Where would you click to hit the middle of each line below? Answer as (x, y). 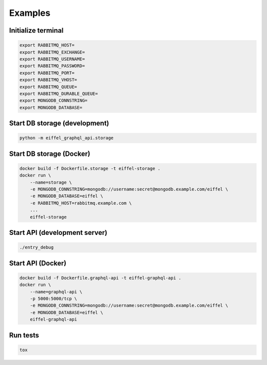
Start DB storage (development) (59, 123)
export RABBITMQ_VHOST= (48, 80)
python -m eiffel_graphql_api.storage (67, 138)
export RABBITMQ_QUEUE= (48, 87)
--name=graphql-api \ (56, 292)
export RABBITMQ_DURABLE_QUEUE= (59, 93)
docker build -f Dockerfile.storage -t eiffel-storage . (90, 168)
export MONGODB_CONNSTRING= (53, 101)
